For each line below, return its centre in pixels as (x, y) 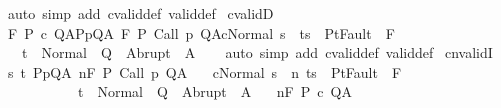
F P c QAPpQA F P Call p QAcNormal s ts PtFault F (201, 32)
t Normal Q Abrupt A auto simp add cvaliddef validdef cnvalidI (257, 52)
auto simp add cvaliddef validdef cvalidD (140, 13)
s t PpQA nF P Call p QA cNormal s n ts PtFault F (204, 71)
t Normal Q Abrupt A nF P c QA (214, 91)
